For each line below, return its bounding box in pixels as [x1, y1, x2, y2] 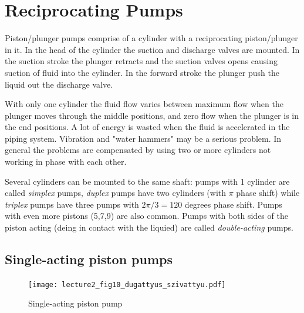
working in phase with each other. [5, 155, 127, 168]
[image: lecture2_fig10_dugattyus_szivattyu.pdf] [28, 280, 226, 289]
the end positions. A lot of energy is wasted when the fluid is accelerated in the [5, 121, 290, 133]
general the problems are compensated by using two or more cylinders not [5, 144, 271, 156]
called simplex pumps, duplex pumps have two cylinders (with [5, 187, 227, 199]
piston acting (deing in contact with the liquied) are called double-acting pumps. [5, 221, 293, 234]
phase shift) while [236, 187, 300, 199]
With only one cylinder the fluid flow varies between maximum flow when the [5, 98, 283, 110]
